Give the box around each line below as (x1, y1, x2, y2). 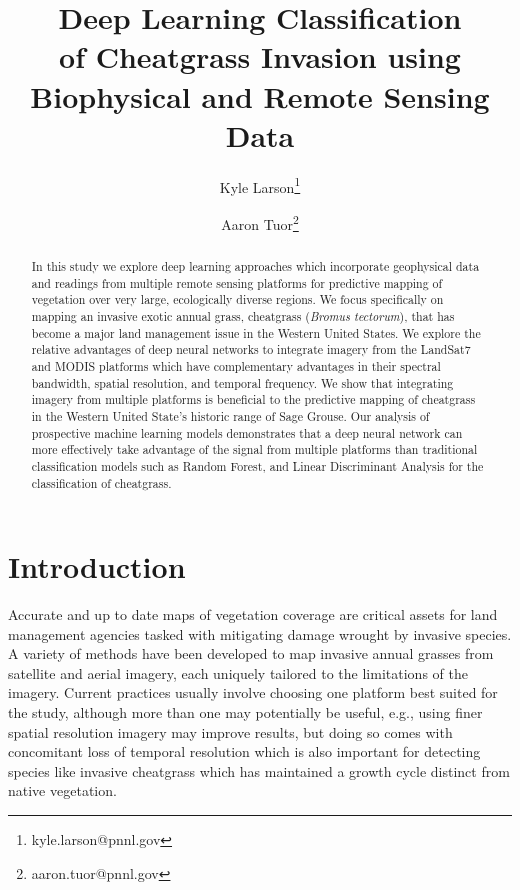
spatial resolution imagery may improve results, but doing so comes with (8, 721, 453, 742)
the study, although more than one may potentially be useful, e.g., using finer (8, 702, 483, 723)
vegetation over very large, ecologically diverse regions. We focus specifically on (31, 291, 444, 308)
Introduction (8, 546, 186, 587)
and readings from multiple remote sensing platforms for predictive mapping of (31, 274, 443, 291)
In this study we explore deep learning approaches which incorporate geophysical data (31, 257, 480, 274)
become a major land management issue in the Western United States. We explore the (31, 324, 481, 341)
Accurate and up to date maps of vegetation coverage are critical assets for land (8, 604, 498, 625)
